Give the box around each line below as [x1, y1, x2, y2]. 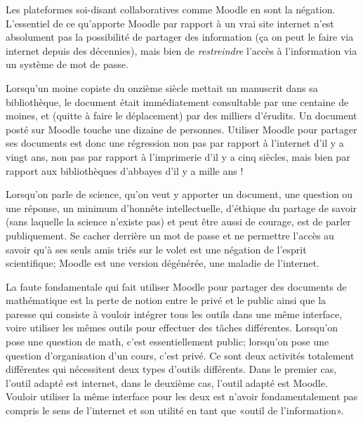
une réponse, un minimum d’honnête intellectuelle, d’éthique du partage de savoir [6, 200, 357, 215]
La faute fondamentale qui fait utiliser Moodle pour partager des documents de [6, 279, 347, 294]
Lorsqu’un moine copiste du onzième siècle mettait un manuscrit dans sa [6, 80, 318, 95]
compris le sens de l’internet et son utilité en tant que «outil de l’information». [6, 403, 344, 418]
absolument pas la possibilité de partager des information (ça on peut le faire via [6, 29, 354, 44]
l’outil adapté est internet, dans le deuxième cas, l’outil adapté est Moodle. [6, 375, 328, 390]
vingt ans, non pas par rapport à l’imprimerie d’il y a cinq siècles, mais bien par [6, 149, 350, 164]
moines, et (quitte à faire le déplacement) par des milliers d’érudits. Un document [6, 108, 357, 123]
